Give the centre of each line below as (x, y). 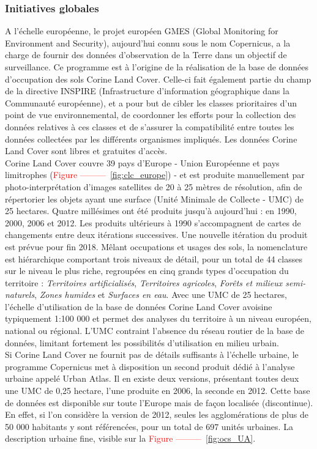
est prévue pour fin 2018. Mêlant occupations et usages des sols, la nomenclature (156, 246)
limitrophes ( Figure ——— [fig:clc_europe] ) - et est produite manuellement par (155, 175)
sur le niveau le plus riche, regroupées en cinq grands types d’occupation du (147, 271)
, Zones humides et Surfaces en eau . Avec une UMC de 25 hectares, (161, 295)
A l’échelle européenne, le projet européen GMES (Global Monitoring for (142, 31)
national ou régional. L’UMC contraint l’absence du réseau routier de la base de (155, 331)
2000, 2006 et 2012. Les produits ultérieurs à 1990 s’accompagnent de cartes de (153, 222)
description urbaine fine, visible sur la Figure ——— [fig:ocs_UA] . (130, 438)
